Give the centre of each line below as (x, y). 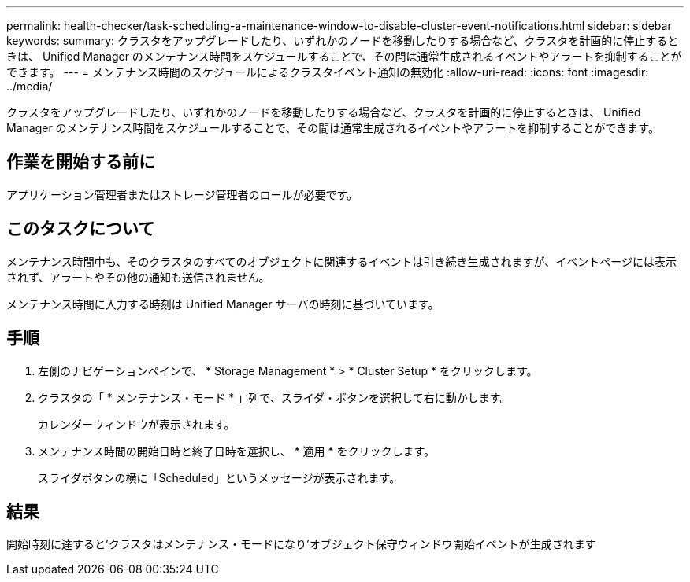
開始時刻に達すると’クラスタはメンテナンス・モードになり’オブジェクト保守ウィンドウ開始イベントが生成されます (301, 544)
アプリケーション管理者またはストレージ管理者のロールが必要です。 (182, 194)
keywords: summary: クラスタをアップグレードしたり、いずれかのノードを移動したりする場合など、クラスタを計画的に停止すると (343, 41)
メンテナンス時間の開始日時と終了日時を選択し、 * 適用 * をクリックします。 (237, 451)
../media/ (30, 86)
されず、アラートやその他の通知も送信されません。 (138, 277)
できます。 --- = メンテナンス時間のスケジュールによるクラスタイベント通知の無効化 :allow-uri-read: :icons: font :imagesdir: (328, 72)
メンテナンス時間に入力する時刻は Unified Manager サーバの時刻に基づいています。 (223, 304)
